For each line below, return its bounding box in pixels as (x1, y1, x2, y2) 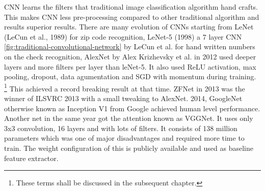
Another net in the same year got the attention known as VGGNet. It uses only (4, 113, 253, 123)
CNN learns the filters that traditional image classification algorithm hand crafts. (4, 2, 258, 12)
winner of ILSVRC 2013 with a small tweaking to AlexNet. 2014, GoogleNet (4, 93, 243, 103)
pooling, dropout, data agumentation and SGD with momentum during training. (4, 71, 256, 82)
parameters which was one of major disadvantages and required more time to (4, 133, 245, 143)
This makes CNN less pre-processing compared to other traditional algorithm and (4, 11, 259, 22)
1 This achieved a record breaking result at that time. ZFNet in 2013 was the (4, 81, 245, 93)
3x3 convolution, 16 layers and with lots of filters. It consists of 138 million (4, 122, 237, 133)
